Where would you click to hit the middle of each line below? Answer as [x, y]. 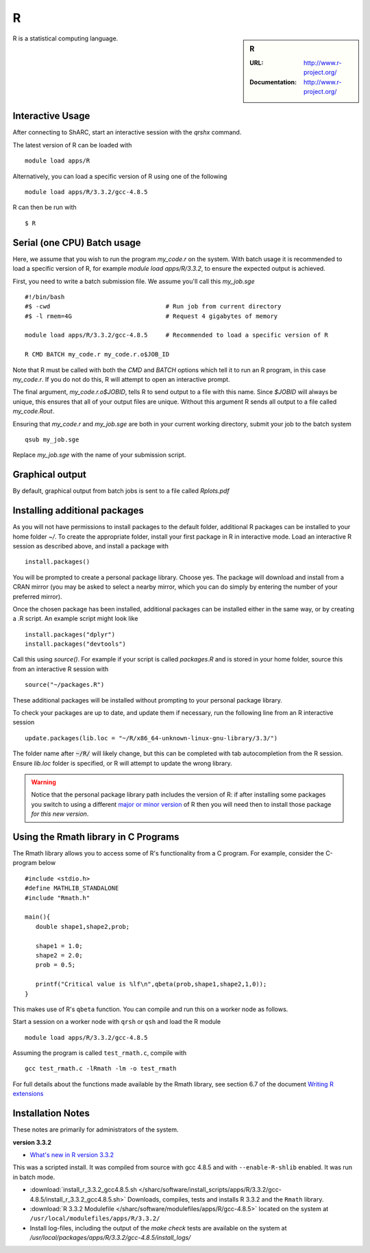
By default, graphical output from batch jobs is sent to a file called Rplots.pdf [121, 491]
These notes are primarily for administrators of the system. [96, 1130]
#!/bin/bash [45, 297]
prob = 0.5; [56, 965]
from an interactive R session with [61, 669]
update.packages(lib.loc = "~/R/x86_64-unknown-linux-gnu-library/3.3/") [151, 738]
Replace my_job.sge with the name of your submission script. [99, 455]
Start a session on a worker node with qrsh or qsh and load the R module [117, 1022]
